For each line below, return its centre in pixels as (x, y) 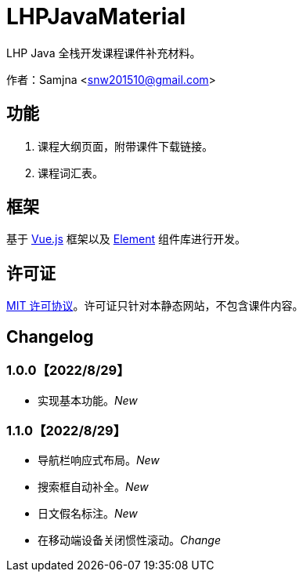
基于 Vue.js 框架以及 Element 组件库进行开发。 (126, 239)
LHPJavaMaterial (96, 16)
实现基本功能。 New (88, 400)
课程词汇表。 (70, 173)
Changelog (50, 336)
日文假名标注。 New (88, 514)
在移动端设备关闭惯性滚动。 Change (130, 540)
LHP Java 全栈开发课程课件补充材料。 (104, 53)
